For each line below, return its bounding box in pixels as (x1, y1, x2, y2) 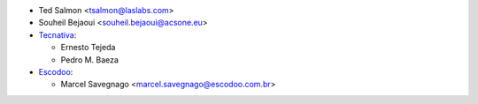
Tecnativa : (38, 29, 77, 40)
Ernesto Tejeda (60, 42, 116, 53)
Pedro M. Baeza (60, 54, 119, 65)
